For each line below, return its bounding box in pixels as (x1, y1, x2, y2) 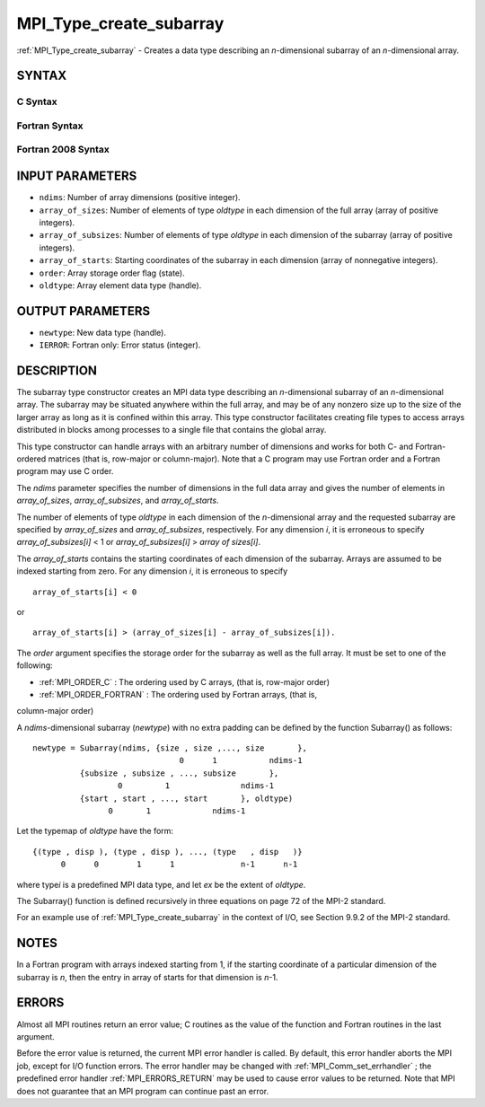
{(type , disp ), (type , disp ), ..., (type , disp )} (32, 847, 303, 857)
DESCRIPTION (16, 364, 98, 378)
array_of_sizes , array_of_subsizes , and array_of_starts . (16, 495, 219, 506)
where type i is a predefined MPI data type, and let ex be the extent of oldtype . (16, 879, 306, 890)
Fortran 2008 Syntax (16, 144, 110, 156)
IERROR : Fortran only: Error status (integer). (39, 339, 201, 350)
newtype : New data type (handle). (39, 327, 166, 338)
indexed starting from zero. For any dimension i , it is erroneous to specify (16, 566, 288, 576)
